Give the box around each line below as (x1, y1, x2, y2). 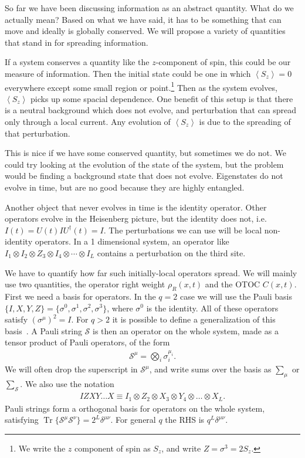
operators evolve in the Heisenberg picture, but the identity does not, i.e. (5, 212, 267, 225)
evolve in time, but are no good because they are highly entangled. (5, 181, 245, 193)
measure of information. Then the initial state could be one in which (5, 67, 251, 79)
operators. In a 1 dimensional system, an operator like (35, 235, 229, 247)
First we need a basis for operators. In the (5, 290, 156, 302)
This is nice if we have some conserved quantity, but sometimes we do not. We (5, 147, 286, 159)
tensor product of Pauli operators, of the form (5, 336, 170, 348)
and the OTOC (205, 278, 260, 290)
